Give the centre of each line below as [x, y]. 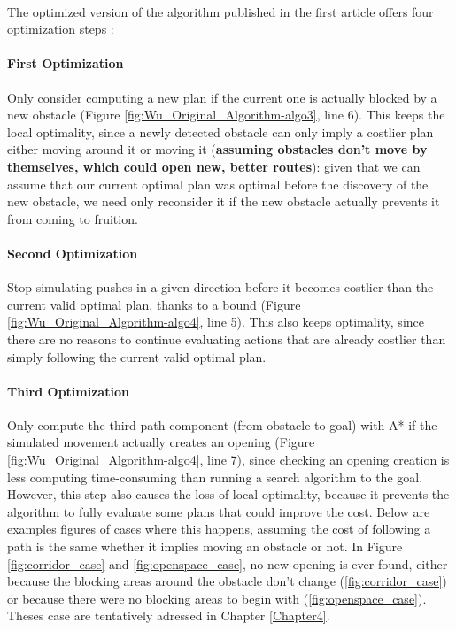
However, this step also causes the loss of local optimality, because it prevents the [228, 494]
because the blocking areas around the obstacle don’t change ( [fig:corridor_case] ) [227, 581]
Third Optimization [68, 391]
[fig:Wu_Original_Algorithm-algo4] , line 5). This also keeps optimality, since [216, 322]
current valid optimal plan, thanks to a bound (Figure [154, 304]
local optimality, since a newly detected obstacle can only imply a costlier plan [220, 131]
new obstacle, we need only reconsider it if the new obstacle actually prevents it [224, 201]
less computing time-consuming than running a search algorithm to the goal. [215, 477]
